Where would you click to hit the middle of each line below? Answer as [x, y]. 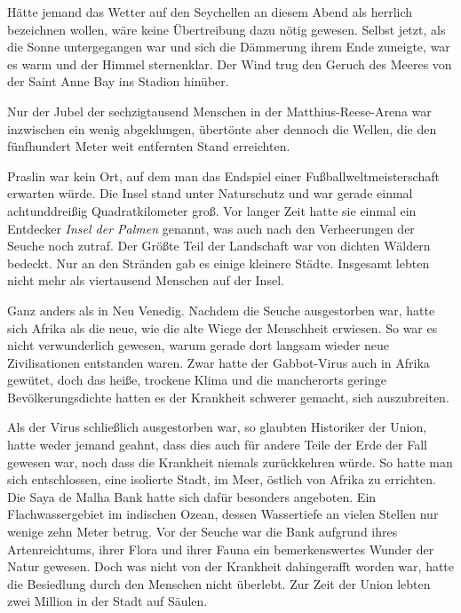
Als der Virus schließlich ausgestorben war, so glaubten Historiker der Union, [217, 427]
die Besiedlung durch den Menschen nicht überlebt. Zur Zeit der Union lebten [219, 583]
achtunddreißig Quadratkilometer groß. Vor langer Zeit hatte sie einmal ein [212, 210]
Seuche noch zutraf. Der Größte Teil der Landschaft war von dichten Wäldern [219, 246]
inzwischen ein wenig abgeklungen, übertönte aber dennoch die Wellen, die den [222, 128]
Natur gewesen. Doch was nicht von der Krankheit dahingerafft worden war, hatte [231, 566]
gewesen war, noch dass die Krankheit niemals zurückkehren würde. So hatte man [230, 462]
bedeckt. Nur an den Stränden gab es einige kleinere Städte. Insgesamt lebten [219, 263]
